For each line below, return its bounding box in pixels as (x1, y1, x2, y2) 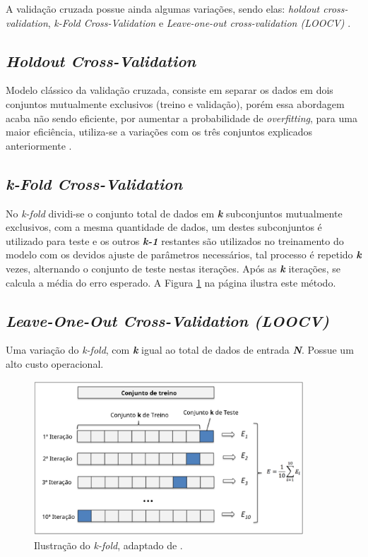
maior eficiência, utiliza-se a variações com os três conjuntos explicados (6, 124, 313, 139)
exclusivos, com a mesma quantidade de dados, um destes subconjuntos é (6, 220, 322, 234)
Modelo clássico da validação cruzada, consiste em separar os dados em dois (6, 83, 333, 97)
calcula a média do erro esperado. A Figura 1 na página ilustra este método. (6, 275, 336, 289)
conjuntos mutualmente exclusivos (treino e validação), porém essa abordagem (6, 96, 345, 111)
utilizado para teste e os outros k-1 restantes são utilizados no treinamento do (6, 233, 344, 248)
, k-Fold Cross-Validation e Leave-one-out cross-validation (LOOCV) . (47, 15, 351, 30)
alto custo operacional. (6, 356, 104, 371)
